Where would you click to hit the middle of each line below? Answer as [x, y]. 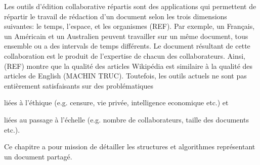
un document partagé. [38, 156]
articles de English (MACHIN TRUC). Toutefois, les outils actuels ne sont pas [125, 76]
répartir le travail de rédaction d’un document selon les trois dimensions [116, 16]
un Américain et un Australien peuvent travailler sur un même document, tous [126, 36]
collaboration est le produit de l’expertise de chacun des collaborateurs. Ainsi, [125, 55]
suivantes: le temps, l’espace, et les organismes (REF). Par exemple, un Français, [129, 26]
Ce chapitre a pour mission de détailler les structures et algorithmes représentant [130, 147]
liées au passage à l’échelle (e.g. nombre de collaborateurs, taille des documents [126, 119]
